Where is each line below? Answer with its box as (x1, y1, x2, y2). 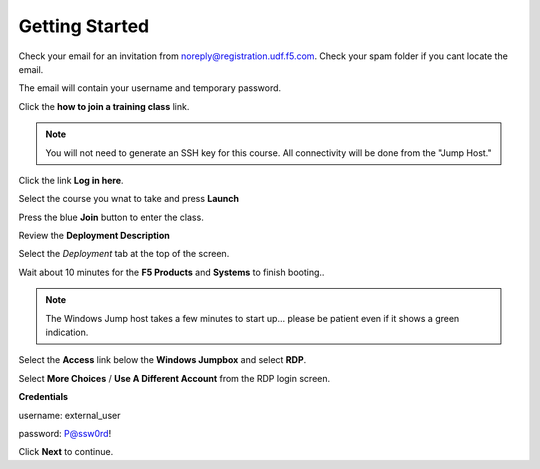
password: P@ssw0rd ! (18, 427, 112, 439)
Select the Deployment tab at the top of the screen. (18, 248, 230, 260)
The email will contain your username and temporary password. (18, 82, 282, 94)
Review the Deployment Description (18, 230, 170, 242)
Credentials (18, 391, 69, 403)
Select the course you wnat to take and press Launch (18, 193, 240, 205)
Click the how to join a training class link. (18, 100, 190, 112)
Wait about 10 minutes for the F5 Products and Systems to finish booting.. (18, 266, 325, 278)
